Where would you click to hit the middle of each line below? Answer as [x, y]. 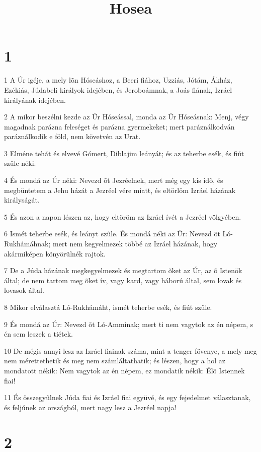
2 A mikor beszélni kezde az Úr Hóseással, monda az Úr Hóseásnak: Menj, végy [126, 117]
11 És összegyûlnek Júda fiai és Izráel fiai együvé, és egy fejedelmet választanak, [127, 397]
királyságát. [22, 200]
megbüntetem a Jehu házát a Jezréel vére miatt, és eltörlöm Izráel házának [120, 190]
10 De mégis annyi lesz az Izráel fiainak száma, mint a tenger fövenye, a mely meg [130, 350]
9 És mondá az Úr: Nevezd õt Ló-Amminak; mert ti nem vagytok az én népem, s [129, 324]
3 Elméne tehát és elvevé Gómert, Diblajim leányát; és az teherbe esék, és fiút [124, 153]
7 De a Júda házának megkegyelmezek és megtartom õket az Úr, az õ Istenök [123, 270]
